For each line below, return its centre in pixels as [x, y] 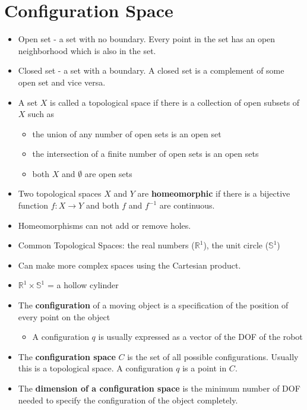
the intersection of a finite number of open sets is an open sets [145, 154]
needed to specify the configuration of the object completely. [128, 400]
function [33, 205]
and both [102, 205]
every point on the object [64, 316]
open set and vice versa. [62, 82]
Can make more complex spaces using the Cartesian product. [129, 265]
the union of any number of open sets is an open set [127, 133]
